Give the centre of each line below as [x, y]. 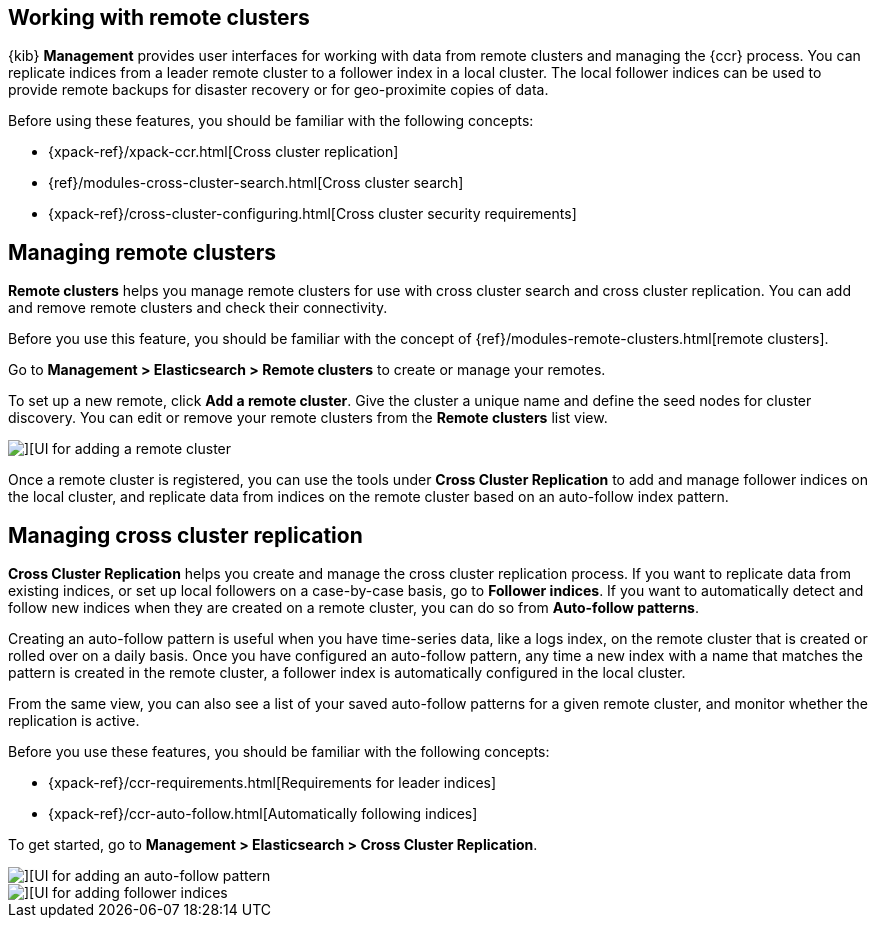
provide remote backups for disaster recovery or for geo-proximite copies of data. [278, 90]
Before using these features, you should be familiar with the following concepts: [271, 121]
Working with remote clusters [159, 17]
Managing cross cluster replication [185, 535]
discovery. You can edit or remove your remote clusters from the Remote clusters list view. [308, 418]
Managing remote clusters [142, 252]
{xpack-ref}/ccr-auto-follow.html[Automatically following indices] [263, 814]
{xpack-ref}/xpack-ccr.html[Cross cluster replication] [223, 152]
